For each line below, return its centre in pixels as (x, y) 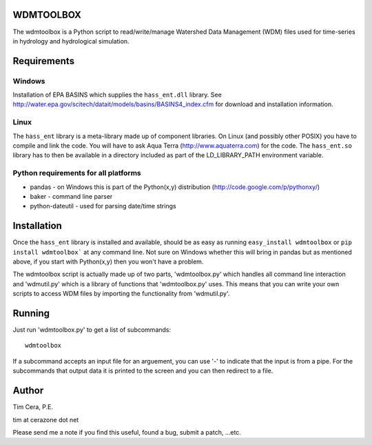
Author (28, 391)
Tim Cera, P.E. (33, 407)
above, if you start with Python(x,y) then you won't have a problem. (108, 261)
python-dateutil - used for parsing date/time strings (103, 206)
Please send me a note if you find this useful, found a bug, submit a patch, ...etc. (127, 432)
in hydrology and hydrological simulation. (71, 41)
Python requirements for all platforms (77, 173)
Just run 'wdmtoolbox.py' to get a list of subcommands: (92, 330)
